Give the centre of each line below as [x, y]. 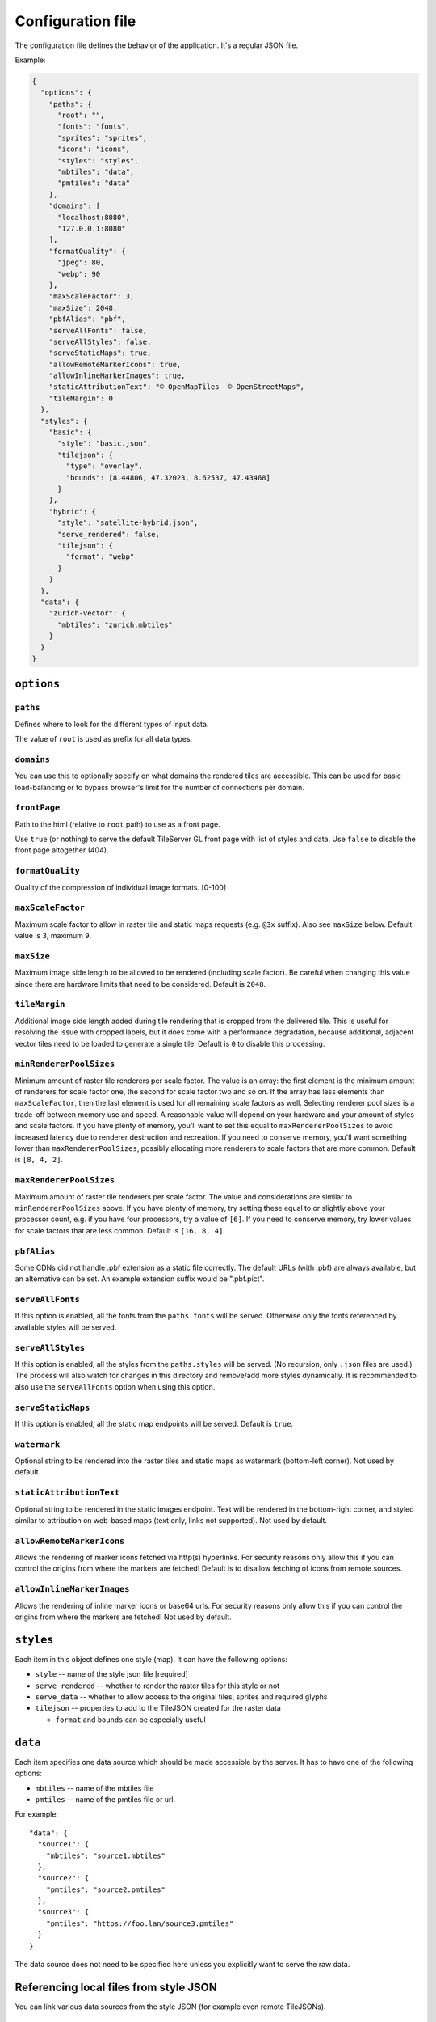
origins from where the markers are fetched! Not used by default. [123, 1617]
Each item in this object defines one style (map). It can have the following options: [151, 1659]
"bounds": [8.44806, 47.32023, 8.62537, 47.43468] [168, 478]
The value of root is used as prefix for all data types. [104, 738]
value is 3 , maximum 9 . [53, 936]
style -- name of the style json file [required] [112, 1674]
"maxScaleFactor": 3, [92, 296]
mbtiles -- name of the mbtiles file [94, 1788]
